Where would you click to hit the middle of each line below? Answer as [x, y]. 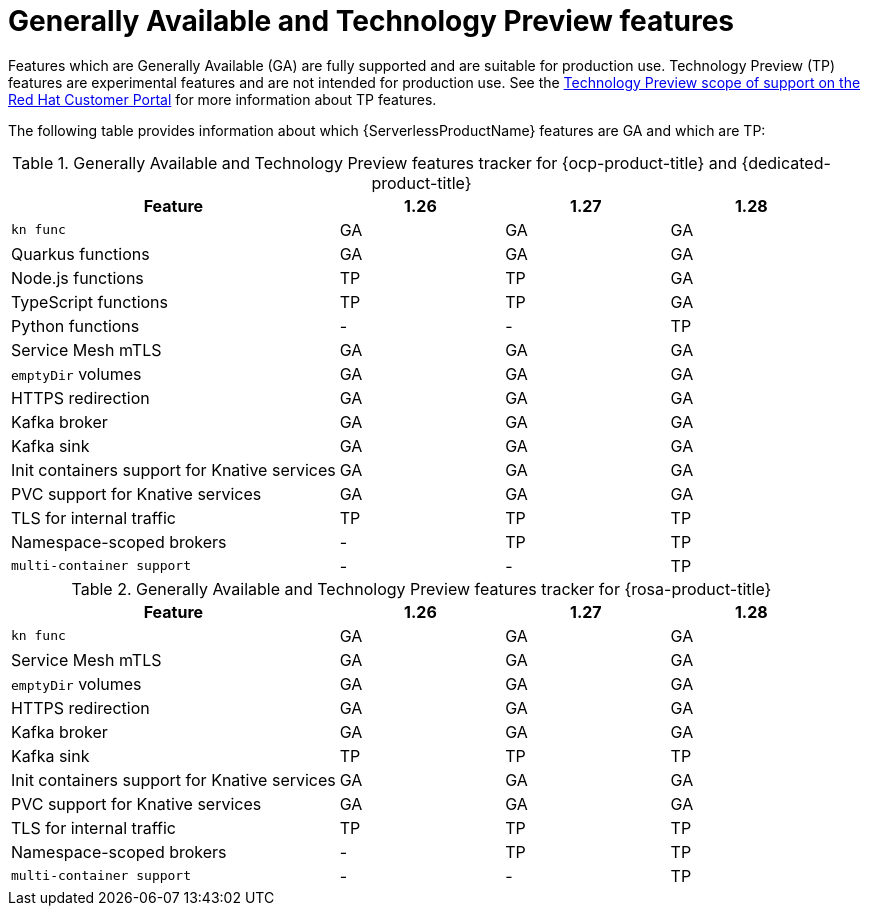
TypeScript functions [90, 301]
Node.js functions [77, 277]
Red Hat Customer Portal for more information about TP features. [222, 99]
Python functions [75, 325]
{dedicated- [786, 162]
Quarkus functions [80, 253]
